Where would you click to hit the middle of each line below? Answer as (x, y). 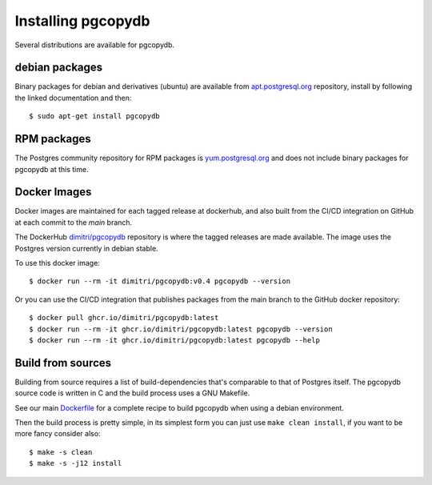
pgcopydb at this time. (52, 169)
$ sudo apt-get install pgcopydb (94, 116)
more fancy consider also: (58, 434)
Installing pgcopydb (82, 21)
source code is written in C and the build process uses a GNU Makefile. (132, 393)
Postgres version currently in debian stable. (87, 248)
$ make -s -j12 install (76, 463)
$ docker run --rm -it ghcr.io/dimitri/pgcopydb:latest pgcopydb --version (181, 329)
